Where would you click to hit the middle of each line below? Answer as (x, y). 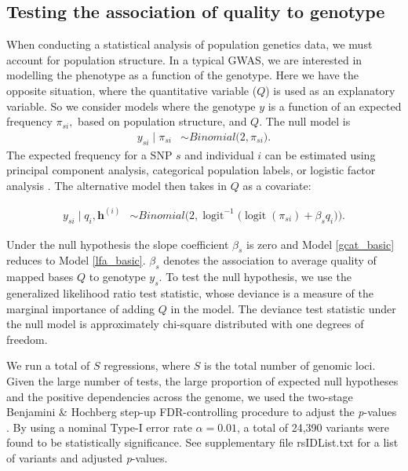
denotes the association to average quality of (270, 260)
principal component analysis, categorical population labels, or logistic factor (191, 170)
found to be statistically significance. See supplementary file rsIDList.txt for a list (202, 442)
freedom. (27, 339)
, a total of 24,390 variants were (313, 427)
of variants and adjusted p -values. (87, 457)
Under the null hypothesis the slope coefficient (118, 244)
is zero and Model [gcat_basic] (321, 244)
